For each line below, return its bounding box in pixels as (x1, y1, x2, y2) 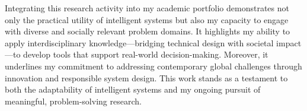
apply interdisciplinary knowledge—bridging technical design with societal (5, 36, 274, 49)
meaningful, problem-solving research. (5, 94, 142, 107)
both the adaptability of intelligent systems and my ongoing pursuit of (5, 83, 261, 96)
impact (276, 36, 302, 49)
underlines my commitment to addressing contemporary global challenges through (5, 59, 302, 72)
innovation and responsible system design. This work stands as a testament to (5, 71, 288, 84)
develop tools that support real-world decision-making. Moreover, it (23, 48, 268, 61)
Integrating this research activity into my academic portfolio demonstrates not (5, 2, 289, 14)
